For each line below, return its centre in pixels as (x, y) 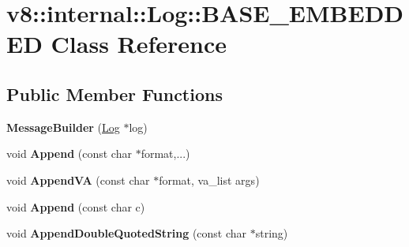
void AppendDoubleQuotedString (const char (127, 233)
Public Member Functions (114, 94)
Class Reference (139, 44)
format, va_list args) (209, 180)
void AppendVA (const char (78, 180)
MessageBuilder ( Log (63, 127)
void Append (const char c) (76, 206)
